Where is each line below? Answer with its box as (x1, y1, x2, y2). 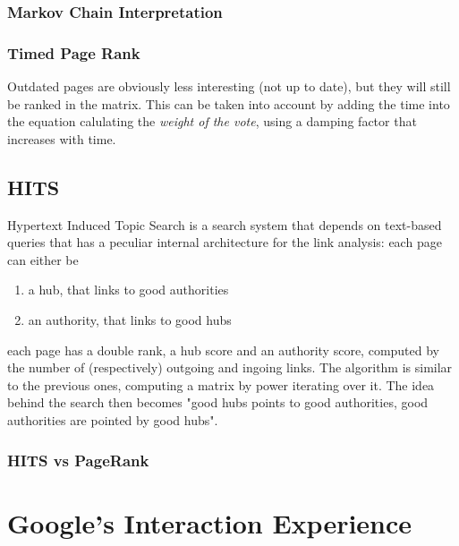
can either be (7, 250, 79, 269)
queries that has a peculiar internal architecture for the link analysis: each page (7, 233, 442, 252)
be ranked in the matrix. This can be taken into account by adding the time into (7, 94, 450, 113)
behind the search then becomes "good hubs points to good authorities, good (7, 393, 429, 412)
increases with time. (7, 129, 116, 148)
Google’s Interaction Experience (7, 504, 412, 541)
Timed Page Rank (7, 41, 140, 64)
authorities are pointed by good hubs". (7, 410, 218, 429)
